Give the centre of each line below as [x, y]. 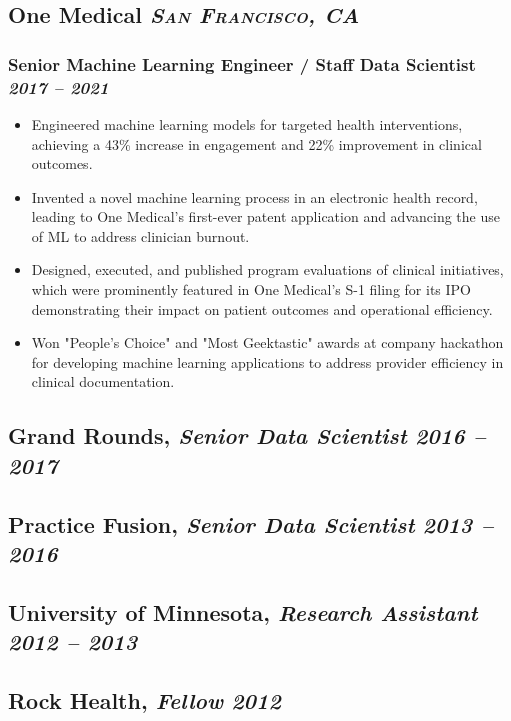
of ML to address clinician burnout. [140, 235]
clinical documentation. [103, 381]
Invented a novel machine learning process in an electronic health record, [254, 196]
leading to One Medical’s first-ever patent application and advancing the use [265, 216]
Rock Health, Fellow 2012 [144, 699]
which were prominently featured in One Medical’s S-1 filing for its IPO [251, 289]
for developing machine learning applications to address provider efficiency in [267, 361]
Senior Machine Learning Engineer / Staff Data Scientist [242, 63]
